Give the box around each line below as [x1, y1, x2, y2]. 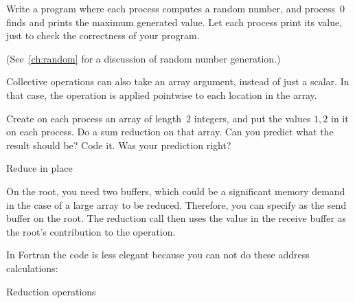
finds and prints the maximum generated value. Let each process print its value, [6, 14, 343, 29]
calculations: [6, 260, 58, 275]
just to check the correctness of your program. [6, 28, 200, 43]
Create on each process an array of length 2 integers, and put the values [6, 111, 311, 125]
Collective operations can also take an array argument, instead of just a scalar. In [6, 74, 350, 89]
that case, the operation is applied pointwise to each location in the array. [6, 87, 317, 102]
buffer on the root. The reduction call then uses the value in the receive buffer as [6, 211, 347, 225]
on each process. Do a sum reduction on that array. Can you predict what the [6, 124, 334, 139]
